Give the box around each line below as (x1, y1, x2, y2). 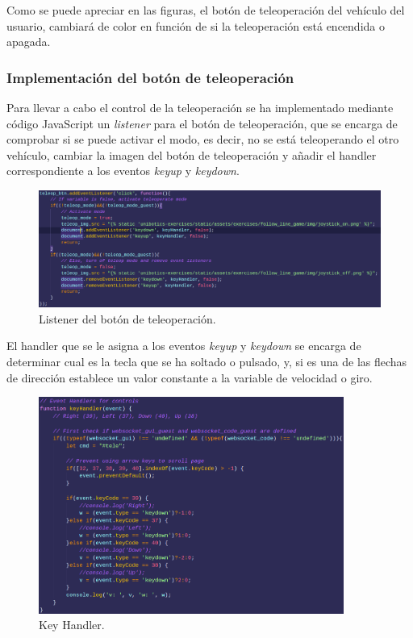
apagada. (6, 33, 51, 50)
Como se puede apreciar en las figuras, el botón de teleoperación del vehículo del (6, 2, 405, 18)
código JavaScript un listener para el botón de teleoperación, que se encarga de (6, 115, 398, 131)
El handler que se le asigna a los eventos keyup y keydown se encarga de (6, 337, 361, 354)
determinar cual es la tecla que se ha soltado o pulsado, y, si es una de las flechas (6, 353, 407, 370)
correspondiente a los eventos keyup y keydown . (6, 162, 240, 179)
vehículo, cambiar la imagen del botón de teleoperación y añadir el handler (6, 146, 377, 163)
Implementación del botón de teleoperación (6, 67, 294, 87)
